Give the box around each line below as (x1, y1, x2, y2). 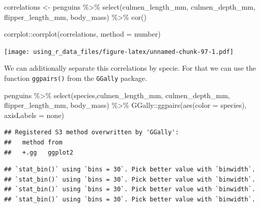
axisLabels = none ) (4, 109, 64, 120)
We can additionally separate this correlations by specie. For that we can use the (4, 63, 256, 73)
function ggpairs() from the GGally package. (4, 73, 147, 83)
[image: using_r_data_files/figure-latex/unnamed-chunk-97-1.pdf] (4, 48, 234, 55)
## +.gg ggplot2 (4, 149, 74, 156)
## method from (4, 139, 63, 146)
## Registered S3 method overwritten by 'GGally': (4, 129, 179, 136)
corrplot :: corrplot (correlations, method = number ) (4, 28, 161, 39)
